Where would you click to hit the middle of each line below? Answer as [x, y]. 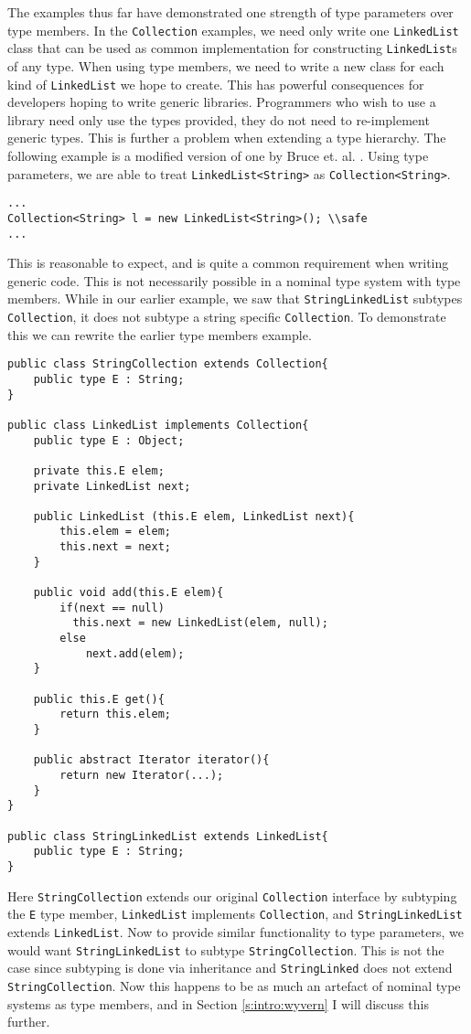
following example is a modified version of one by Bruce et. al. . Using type [218, 155]
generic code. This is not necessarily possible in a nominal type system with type [234, 280]
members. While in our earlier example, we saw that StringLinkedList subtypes [235, 298]
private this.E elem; [99, 470]
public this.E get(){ [99, 699]
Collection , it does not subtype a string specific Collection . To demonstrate [227, 316]
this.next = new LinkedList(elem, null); [200, 623]
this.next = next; [115, 547]
